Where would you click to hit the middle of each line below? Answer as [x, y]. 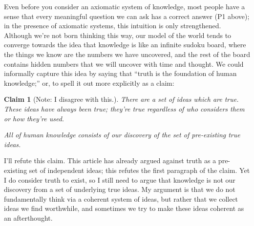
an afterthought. [28, 217]
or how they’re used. [34, 118]
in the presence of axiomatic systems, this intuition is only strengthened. [113, 26]
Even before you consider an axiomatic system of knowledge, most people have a [125, 6]
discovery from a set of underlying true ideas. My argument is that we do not [120, 189]
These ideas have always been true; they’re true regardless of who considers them [124, 108]
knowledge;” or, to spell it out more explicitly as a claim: [89, 83]
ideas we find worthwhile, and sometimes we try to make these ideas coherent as [124, 208]
